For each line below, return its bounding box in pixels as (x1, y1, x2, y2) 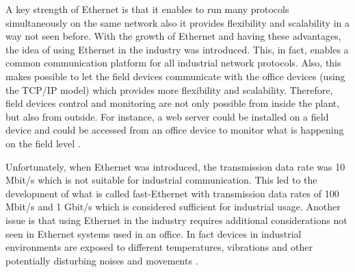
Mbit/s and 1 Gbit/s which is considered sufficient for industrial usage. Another (5, 199, 341, 214)
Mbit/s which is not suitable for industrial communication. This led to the (5, 173, 317, 187)
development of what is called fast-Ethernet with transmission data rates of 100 (5, 186, 339, 200)
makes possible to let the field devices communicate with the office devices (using (5, 69, 345, 83)
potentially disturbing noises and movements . (5, 253, 198, 267)
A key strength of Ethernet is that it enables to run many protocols (5, 2, 289, 16)
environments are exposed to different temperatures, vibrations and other (5, 240, 313, 254)
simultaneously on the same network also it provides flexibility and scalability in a (5, 15, 350, 29)
